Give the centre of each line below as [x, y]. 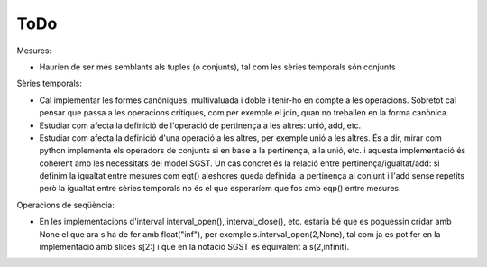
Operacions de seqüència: [65, 205]
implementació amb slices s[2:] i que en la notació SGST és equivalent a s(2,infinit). [194, 247]
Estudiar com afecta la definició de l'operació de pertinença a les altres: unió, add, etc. [200, 125]
